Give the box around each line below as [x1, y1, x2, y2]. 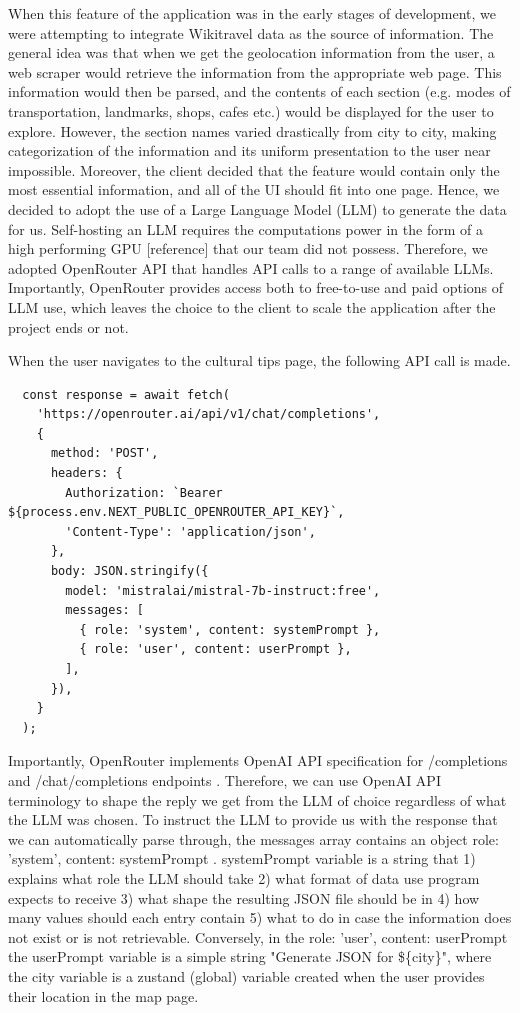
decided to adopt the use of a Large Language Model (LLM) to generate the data [8, 198, 507, 219]
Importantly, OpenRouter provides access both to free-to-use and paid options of [8, 277, 504, 298]
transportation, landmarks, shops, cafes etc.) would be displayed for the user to [8, 100, 494, 121]
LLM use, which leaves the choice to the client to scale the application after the [8, 296, 496, 317]
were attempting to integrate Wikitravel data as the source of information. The [8, 22, 494, 43]
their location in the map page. [8, 985, 199, 1006]
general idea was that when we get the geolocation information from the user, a [8, 42, 495, 63]
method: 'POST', [50, 446, 159, 461]
